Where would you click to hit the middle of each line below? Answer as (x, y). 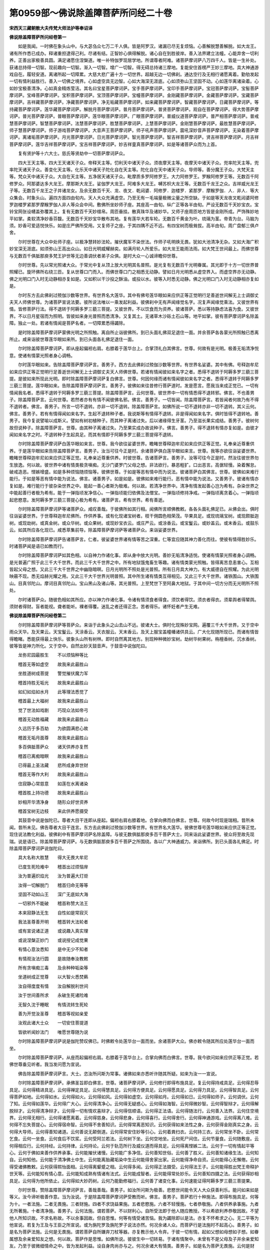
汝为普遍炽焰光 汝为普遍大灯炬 (53, 876)
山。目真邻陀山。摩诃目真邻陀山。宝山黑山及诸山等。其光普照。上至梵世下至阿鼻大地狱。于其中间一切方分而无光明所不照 (134, 583)
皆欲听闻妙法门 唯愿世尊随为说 (53, 1032)
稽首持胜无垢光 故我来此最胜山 (53, 682)
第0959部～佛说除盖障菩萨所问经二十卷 (91, 13)
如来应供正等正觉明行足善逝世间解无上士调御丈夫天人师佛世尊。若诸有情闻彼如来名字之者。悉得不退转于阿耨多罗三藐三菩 (134, 371)
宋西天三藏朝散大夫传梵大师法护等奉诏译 (51, 28)
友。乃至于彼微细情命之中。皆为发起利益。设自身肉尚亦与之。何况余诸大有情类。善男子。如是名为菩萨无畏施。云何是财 (132, 1246)
